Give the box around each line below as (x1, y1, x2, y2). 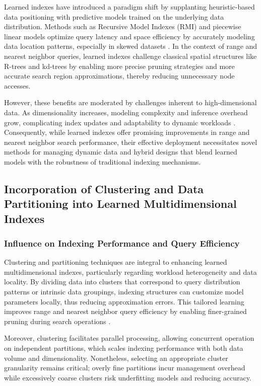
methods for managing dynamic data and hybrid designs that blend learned (4, 146, 237, 157)
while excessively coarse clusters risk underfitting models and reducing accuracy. (4, 372, 251, 382)
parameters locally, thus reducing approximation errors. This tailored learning (4, 296, 244, 306)
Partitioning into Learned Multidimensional (4, 196, 237, 211)
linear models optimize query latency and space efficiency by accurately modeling (4, 31, 255, 41)
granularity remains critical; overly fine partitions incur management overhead (4, 362, 245, 373)
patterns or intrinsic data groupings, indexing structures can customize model (4, 286, 244, 297)
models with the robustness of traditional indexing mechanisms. (4, 156, 201, 167)
